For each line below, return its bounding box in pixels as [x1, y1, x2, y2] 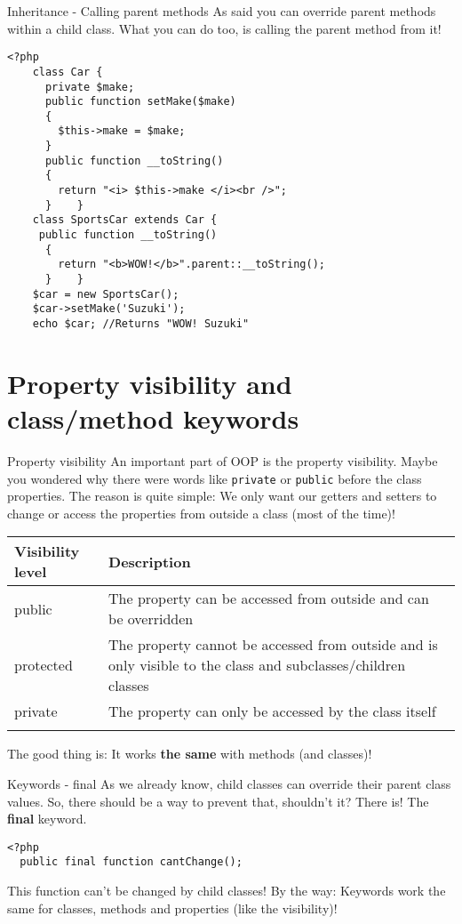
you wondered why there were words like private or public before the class [7, 469, 422, 487]
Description [108, 550, 191, 572]
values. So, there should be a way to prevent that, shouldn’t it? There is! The [7, 791, 429, 810]
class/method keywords [7, 400, 299, 437]
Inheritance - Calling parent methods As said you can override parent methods [7, 2, 436, 20]
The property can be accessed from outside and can [108, 588, 429, 609]
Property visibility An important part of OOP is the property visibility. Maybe [7, 451, 438, 470]
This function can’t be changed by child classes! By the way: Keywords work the [7, 881, 446, 900]
